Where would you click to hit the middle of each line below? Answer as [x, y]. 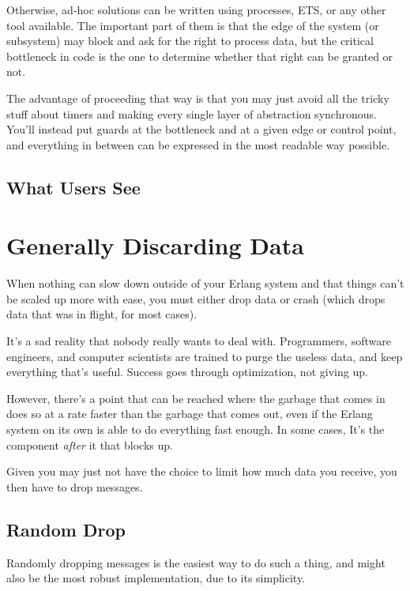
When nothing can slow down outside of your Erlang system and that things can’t [205, 283]
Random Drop [66, 529]
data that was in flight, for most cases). [102, 314]
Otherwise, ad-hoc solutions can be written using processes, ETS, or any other [196, 9]
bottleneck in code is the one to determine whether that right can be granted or [200, 56]
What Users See [73, 187]
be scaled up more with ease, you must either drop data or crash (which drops [196, 298]
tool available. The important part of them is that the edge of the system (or [193, 25]
